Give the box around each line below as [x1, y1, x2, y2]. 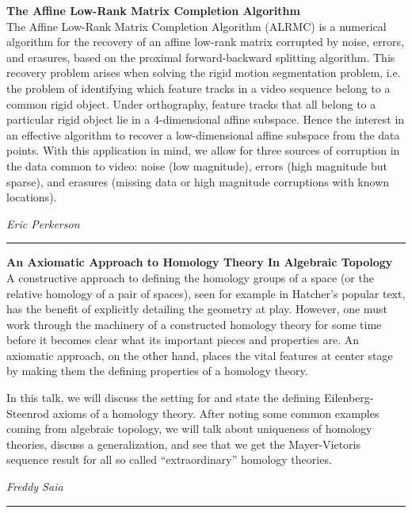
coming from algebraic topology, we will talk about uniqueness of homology [6, 420, 372, 437]
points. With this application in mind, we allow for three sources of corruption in [6, 142, 400, 159]
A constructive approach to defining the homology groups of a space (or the [6, 269, 374, 285]
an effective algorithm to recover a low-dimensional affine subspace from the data [6, 126, 400, 143]
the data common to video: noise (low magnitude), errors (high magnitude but [6, 157, 387, 174]
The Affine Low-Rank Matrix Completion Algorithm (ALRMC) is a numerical [6, 17, 387, 34]
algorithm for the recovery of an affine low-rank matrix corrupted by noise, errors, [6, 33, 404, 50]
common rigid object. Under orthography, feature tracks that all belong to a [6, 95, 376, 112]
